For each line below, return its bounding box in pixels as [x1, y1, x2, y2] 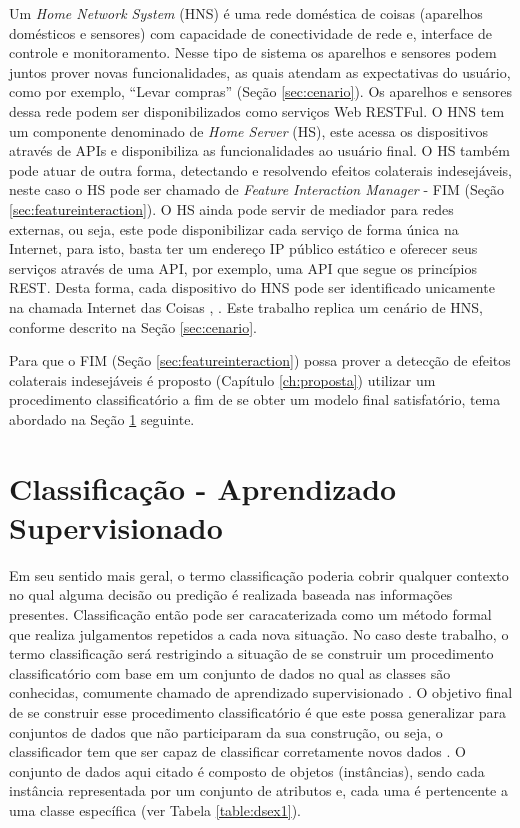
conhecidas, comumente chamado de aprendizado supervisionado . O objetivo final [9, 682, 513, 703]
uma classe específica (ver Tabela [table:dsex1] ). [9, 799, 301, 820]
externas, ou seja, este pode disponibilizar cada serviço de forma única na [9, 218, 459, 239]
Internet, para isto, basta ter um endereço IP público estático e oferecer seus [9, 238, 478, 259]
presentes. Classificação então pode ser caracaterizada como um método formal [9, 603, 492, 624]
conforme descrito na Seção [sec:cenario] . [9, 316, 257, 337]
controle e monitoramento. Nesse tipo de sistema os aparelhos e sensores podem [9, 42, 497, 63]
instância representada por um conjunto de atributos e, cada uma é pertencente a [9, 780, 508, 801]
